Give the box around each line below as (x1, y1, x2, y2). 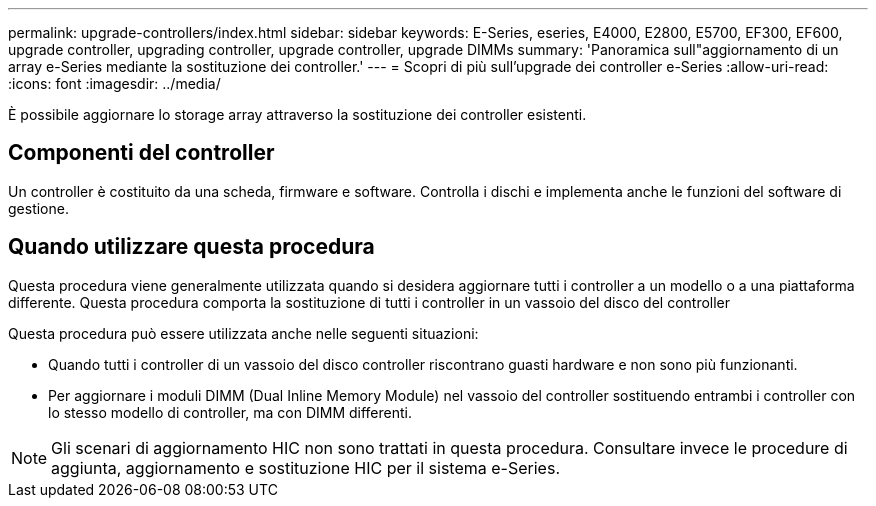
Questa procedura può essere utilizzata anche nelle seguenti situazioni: (8, 324, 479, 342)
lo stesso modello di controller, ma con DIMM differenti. (48, 403, 412, 421)
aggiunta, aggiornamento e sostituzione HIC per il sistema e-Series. (51, 457, 560, 478)
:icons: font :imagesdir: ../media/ (8, 75, 221, 92)
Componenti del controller (8, 140, 275, 166)
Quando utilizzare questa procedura (8, 234, 375, 260)
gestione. (8, 199, 69, 217)
